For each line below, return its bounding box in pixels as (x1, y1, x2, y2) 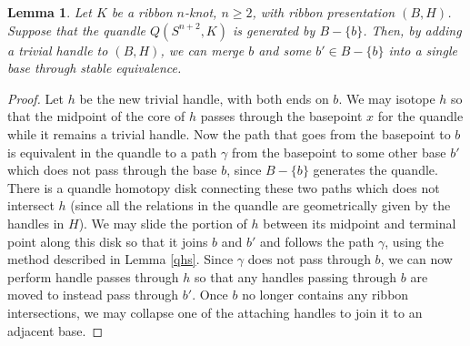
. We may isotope (338, 88, 435, 107)
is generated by (232, 20, 315, 39)
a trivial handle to (7, 40, 108, 59)
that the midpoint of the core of (7, 107, 185, 126)
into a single (388, 40, 457, 59)
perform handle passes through (7, 267, 179, 286)
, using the (385, 231, 444, 250)
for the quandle (377, 107, 464, 126)
